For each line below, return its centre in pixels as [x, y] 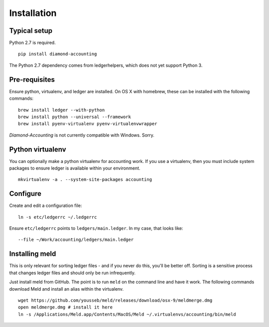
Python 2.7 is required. [32, 43]
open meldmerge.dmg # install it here [66, 307]
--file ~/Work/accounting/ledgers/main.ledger [76, 240]
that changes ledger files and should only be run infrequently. [72, 273]
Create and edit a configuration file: [46, 206]
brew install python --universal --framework [75, 117]
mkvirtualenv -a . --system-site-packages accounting [85, 180]
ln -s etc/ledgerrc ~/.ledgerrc [58, 217]
